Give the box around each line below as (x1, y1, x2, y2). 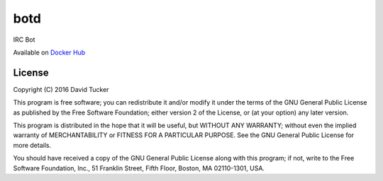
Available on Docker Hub (13, 48, 86, 57)
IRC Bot (13, 35, 35, 44)
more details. (13, 141, 52, 149)
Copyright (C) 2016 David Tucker (13, 85, 109, 93)
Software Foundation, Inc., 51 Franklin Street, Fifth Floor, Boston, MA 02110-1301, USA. (13, 163, 265, 173)
